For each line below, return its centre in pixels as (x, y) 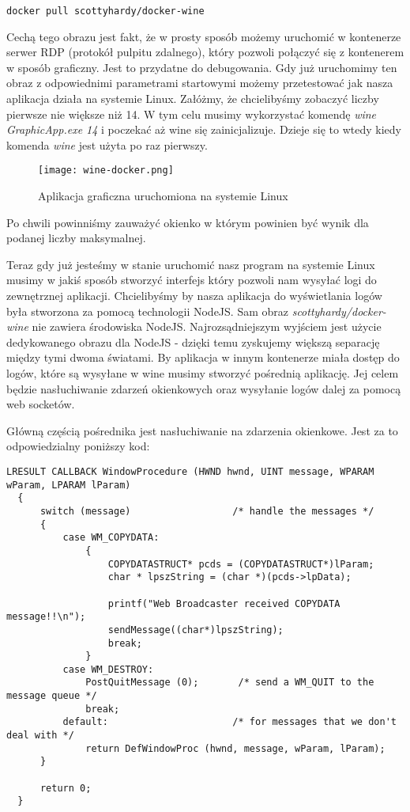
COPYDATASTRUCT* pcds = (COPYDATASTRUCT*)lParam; (241, 564)
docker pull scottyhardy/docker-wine (105, 11)
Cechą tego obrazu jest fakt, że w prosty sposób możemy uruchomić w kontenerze (204, 36)
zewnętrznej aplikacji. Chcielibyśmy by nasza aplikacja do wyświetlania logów (194, 296)
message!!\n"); (46, 617)
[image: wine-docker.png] (106, 171)
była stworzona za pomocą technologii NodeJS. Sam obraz (147, 311)
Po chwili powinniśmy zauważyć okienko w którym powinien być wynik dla (188, 222)
